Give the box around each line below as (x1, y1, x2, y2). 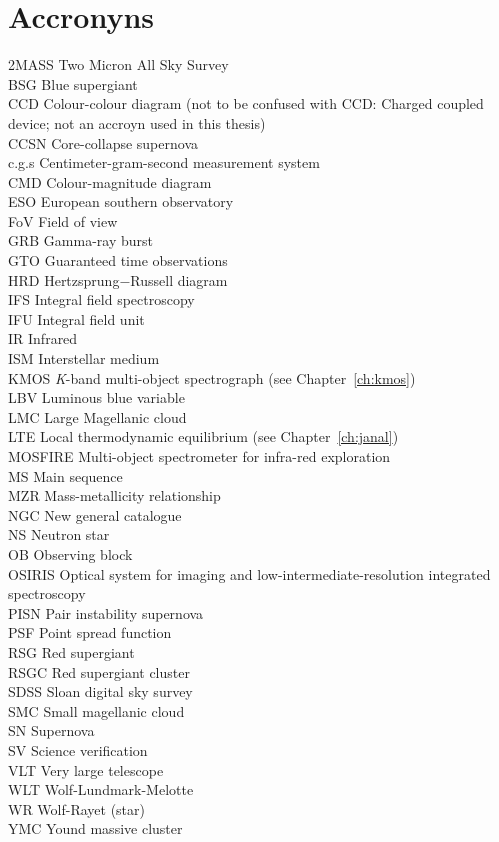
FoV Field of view (8, 210, 118, 231)
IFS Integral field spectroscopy (8, 289, 195, 310)
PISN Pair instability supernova (8, 602, 204, 623)
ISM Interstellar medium (8, 348, 160, 369)
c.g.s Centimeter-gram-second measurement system (8, 152, 320, 173)
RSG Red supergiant (8, 641, 135, 662)
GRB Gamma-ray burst (8, 230, 154, 251)
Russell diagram (130, 269, 228, 290)
